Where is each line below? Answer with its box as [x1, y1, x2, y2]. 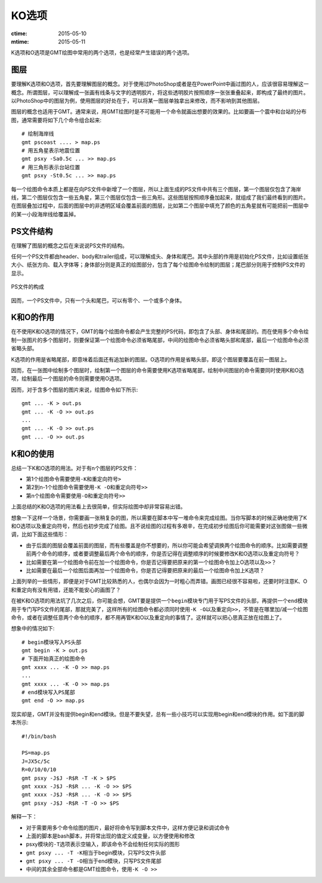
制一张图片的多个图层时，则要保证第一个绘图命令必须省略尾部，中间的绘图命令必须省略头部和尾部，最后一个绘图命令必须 [11, 336, 309, 344]
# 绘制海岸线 [21, 130, 54, 137]
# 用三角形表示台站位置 [21, 164, 80, 170]
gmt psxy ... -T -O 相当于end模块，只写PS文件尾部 [26, 857, 162, 864]
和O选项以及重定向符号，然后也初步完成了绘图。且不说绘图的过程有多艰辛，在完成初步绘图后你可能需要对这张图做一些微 [11, 523, 308, 530]
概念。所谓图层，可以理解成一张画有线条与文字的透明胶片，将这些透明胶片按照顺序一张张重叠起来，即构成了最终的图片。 [11, 88, 309, 96]
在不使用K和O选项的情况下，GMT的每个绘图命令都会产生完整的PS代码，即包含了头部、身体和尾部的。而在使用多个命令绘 [11, 328, 309, 335]
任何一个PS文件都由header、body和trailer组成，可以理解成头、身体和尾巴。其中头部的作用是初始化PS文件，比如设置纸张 [11, 253, 309, 260]
